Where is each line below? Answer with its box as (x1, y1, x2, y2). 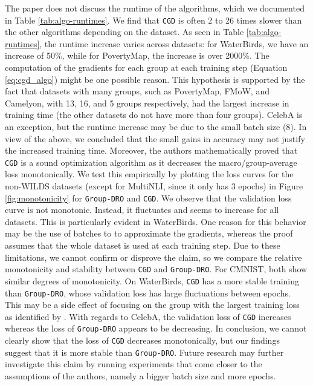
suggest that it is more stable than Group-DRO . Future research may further (5, 345, 284, 358)
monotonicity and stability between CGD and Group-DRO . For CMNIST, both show (5, 263, 308, 275)
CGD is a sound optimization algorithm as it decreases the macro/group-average (5, 155, 297, 168)
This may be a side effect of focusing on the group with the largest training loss (5, 298, 300, 311)
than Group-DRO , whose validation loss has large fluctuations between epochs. (5, 286, 291, 299)
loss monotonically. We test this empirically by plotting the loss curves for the (5, 168, 294, 180)
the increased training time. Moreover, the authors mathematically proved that (5, 144, 298, 157)
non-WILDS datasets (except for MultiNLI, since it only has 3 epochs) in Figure (5, 180, 303, 192)
